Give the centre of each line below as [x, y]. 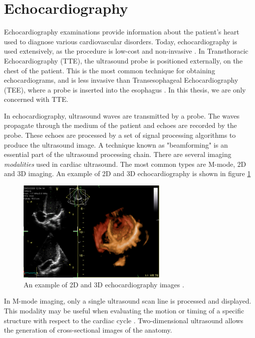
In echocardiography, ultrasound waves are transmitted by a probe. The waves [122, 115]
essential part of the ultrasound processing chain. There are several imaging [118, 154]
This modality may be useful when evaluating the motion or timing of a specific [124, 310]
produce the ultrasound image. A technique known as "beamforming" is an [116, 144]
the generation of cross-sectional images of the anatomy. [88, 330]
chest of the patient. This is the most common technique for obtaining [110, 70]
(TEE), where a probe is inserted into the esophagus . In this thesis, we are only [125, 89]
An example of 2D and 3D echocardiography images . [104, 284]
